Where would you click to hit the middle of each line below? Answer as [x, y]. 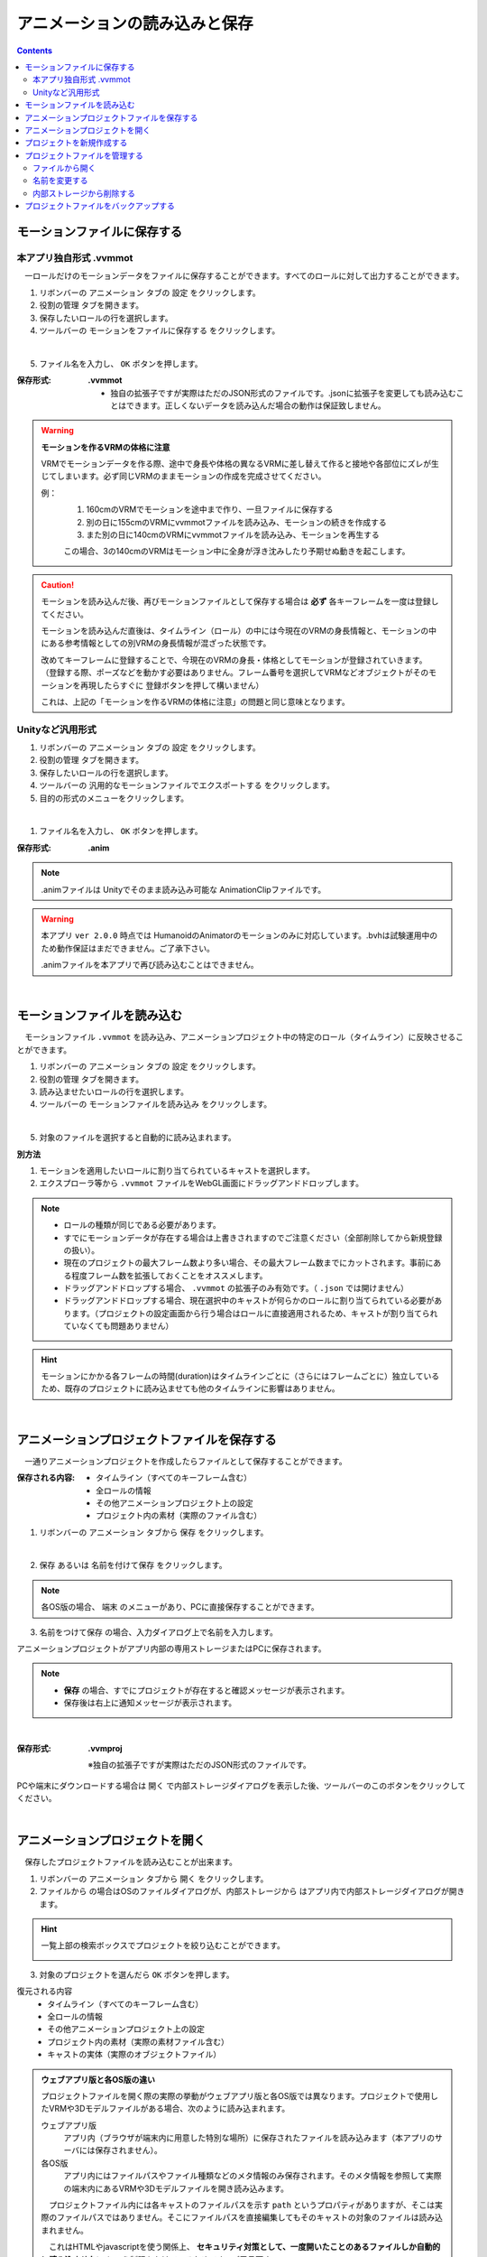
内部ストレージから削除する [84, 193]
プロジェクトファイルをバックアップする [100, 206]
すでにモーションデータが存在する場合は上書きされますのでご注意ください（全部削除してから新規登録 [253, 1238]
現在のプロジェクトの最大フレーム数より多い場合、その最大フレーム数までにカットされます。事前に [248, 1263]
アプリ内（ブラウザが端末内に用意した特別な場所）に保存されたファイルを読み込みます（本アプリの [249, 2138]
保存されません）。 [129, 2150]
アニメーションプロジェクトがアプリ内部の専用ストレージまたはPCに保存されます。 [171, 1649]
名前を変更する [60, 181]
